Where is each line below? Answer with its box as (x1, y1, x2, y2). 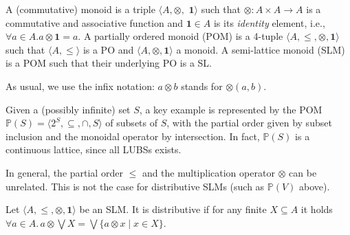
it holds (300, 202, 333, 216)
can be (289, 165, 317, 179)
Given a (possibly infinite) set (6, 102, 131, 116)
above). (299, 179, 330, 193)
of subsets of (105, 115, 158, 130)
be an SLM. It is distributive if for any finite (79, 202, 267, 216)
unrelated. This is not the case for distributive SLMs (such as (6, 179, 265, 193)
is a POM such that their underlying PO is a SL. (6, 56, 212, 70)
